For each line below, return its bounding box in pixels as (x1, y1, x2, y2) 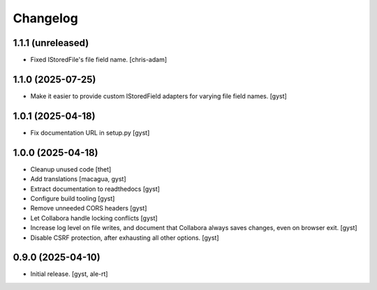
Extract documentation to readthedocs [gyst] (30, 185, 161, 193)
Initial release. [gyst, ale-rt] (30, 270, 108, 278)
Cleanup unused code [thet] (30, 165, 112, 174)
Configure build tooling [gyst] (30, 194, 115, 202)
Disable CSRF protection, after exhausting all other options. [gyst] (30, 234, 219, 242)
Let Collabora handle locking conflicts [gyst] (30, 213, 158, 222)
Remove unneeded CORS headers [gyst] (30, 204, 147, 213)
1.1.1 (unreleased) (13, 37, 89, 49)
